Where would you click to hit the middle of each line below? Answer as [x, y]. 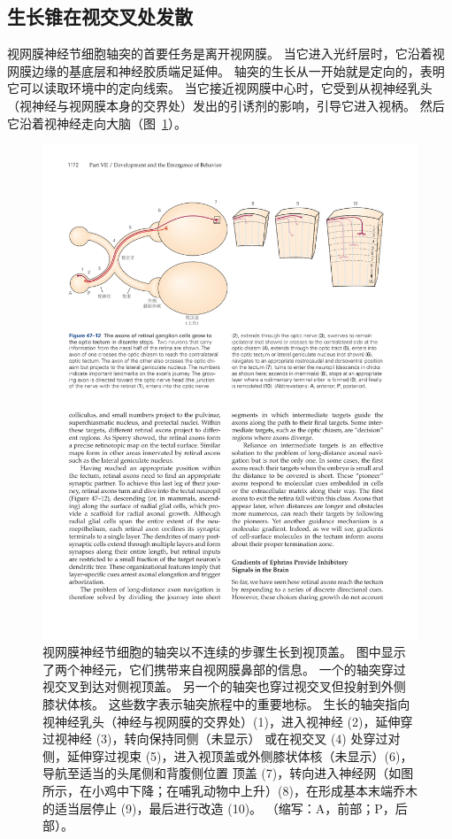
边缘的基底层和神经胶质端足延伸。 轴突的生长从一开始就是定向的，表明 [238, 70]
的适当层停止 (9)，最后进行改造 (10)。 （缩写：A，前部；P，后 [225, 808]
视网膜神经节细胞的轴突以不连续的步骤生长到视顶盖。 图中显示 [224, 652]
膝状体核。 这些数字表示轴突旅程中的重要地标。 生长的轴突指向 [226, 704]
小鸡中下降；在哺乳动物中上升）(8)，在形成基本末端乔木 [254, 791]
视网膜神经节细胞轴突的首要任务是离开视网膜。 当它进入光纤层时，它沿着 [220, 54]
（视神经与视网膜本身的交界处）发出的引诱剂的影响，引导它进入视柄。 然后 [226, 105]
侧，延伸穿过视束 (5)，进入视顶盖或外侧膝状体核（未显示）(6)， [228, 755]
